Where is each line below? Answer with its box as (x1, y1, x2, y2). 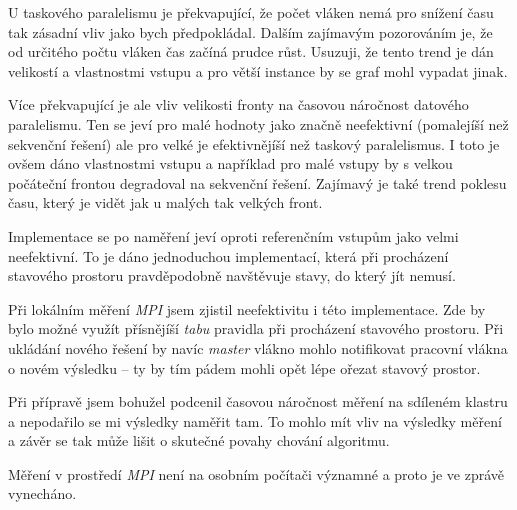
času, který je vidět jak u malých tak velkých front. (8, 192, 323, 213)
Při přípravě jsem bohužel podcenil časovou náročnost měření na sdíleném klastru (8, 391, 508, 412)
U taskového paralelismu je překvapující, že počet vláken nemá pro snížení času (8, 2, 494, 22)
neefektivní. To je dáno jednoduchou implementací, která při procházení (8, 245, 449, 266)
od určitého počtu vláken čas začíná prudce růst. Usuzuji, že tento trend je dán (8, 41, 494, 62)
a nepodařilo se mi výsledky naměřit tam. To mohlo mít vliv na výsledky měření (8, 410, 502, 431)
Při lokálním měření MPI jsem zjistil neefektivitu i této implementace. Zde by (8, 298, 486, 319)
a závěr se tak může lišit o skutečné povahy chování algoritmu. (8, 430, 390, 451)
